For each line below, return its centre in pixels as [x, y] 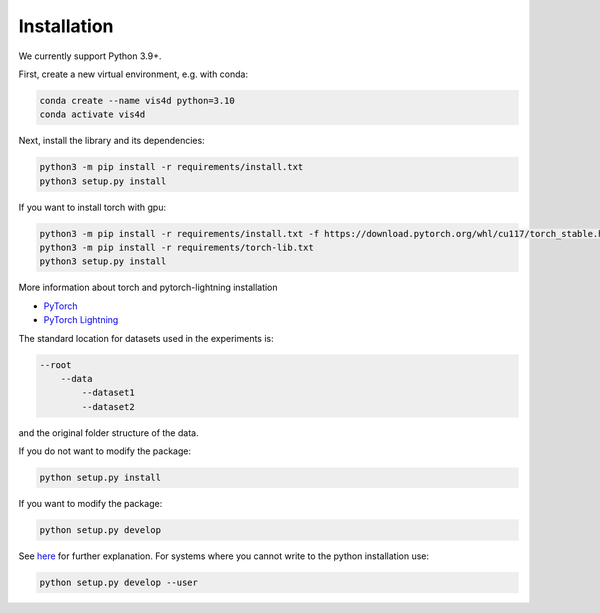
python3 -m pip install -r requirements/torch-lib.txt [176, 248]
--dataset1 [108, 393]
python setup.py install [100, 478]
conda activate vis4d [92, 114]
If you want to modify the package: [90, 504]
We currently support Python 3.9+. [90, 56]
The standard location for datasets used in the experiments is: [146, 338]
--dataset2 [108, 406]
